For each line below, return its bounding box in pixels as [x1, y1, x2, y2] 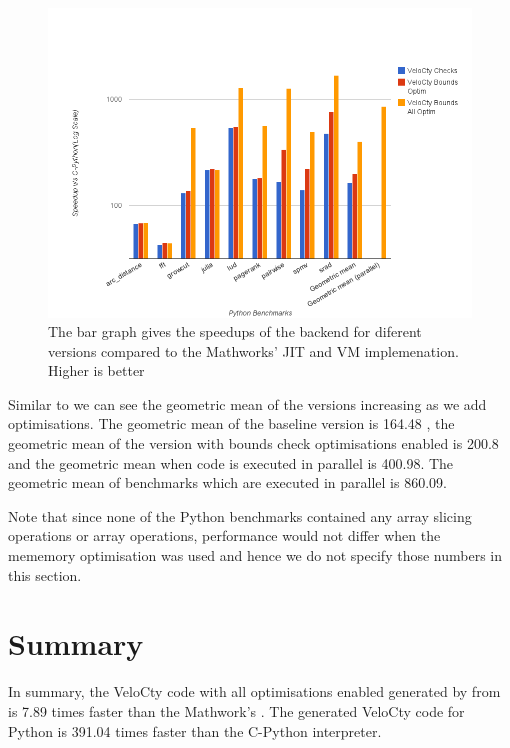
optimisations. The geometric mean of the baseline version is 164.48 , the [8, 413, 455, 434]
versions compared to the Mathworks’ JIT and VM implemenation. [48, 340, 459, 361]
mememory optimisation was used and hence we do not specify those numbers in [8, 545, 502, 566]
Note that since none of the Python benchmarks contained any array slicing [8, 505, 472, 526]
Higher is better [48, 360, 145, 381]
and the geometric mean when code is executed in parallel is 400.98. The [8, 452, 454, 473]
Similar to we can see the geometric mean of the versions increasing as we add [8, 393, 487, 414]
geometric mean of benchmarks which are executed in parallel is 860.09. [8, 472, 447, 493]
